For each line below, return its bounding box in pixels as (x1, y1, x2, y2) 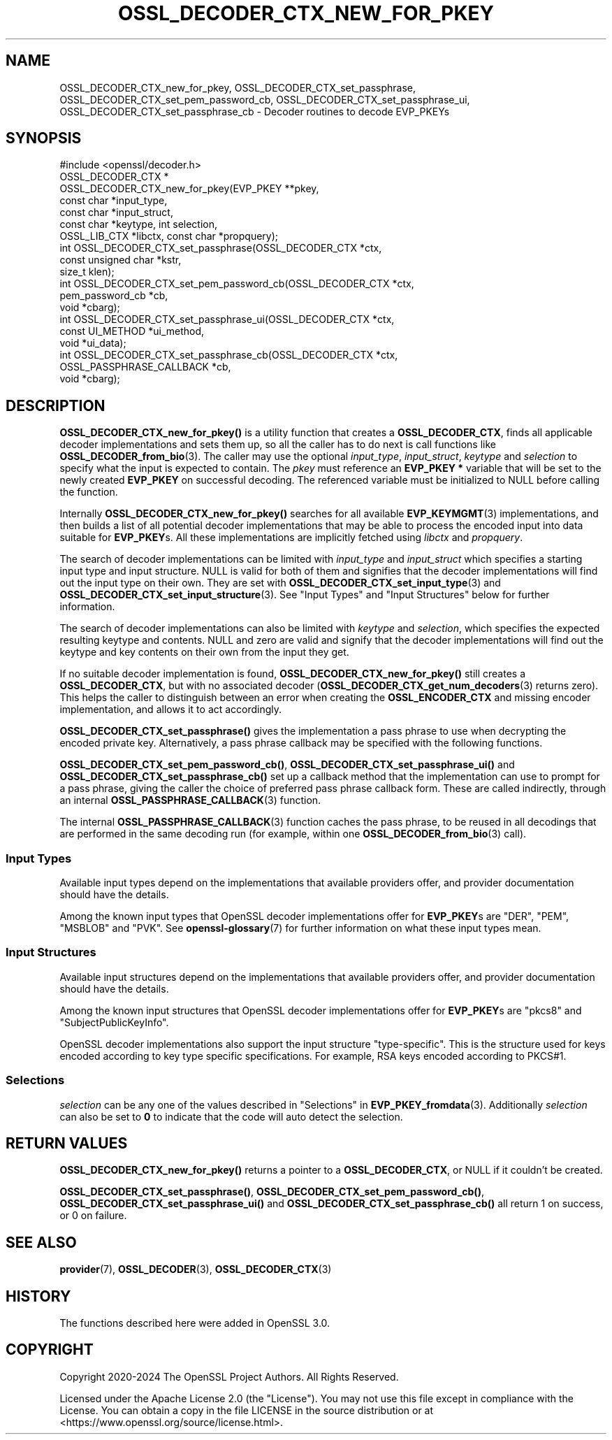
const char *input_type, (59, 194, 168, 207)
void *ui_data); (59, 337, 126, 350)
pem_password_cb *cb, (59, 289, 168, 302)
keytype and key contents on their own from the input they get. (59, 646, 349, 658)
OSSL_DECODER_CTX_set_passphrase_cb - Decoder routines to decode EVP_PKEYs (59, 105, 450, 117)
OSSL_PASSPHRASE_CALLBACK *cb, (59, 361, 231, 373)
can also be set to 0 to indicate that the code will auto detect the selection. (59, 1110, 403, 1123)
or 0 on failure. (59, 1209, 127, 1222)
